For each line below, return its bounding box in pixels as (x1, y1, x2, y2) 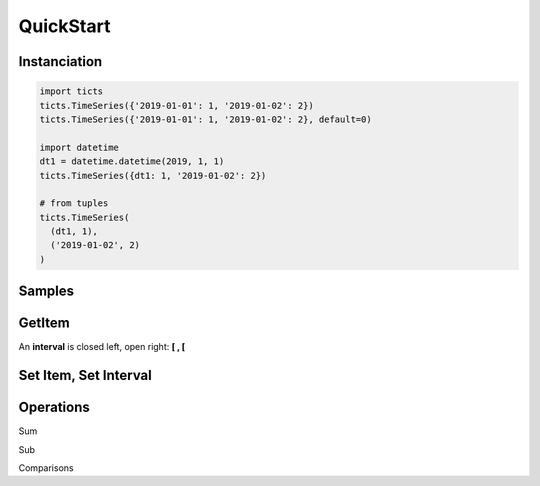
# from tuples (39, 198, 109, 209)
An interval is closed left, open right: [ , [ (18, 341, 186, 353)
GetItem (18, 315, 70, 332)
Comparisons (18, 462, 74, 474)
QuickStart (18, 15, 111, 37)
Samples (18, 283, 75, 300)
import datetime (39, 141, 120, 153)
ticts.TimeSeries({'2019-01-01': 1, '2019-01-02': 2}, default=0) (39, 113, 372, 125)
